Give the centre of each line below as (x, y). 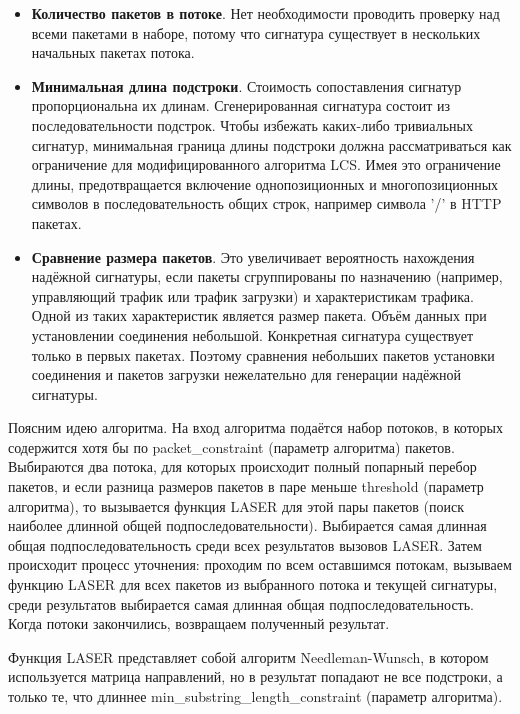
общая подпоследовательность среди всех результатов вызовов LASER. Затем (245, 544)
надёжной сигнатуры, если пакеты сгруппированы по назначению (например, (267, 276)
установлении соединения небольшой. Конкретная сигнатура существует (252, 334)
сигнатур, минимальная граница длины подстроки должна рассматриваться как (271, 144)
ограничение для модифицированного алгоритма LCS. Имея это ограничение (266, 164)
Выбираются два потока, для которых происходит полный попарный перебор (242, 466)
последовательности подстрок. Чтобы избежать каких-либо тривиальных (252, 124)
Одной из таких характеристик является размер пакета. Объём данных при (259, 315)
